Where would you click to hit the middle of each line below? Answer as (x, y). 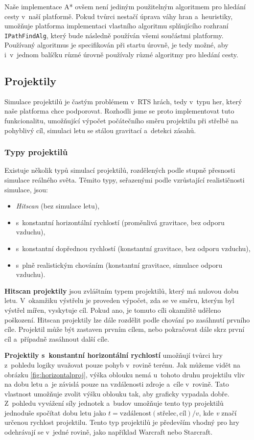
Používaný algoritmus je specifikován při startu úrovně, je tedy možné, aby (116, 45)
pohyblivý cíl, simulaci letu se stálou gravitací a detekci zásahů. (100, 130)
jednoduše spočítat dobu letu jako (55, 412)
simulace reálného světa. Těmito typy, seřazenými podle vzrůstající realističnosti (125, 180)
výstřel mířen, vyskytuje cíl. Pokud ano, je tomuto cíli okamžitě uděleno (113, 310)
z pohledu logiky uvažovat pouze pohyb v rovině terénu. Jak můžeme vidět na (123, 364)
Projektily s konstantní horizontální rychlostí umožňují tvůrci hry (114, 355)
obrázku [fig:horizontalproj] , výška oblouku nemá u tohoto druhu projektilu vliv (125, 374)
